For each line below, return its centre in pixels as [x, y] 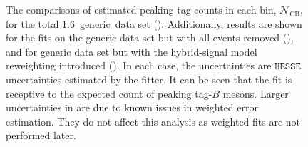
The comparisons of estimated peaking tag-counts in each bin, [141, 9]
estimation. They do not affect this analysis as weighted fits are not [153, 121]
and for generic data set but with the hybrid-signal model [132, 51]
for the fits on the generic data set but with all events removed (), [150, 37]
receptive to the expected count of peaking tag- [109, 93]
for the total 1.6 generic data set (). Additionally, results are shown [154, 23]
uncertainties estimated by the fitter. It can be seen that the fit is [149, 79]
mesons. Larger [256, 93]
